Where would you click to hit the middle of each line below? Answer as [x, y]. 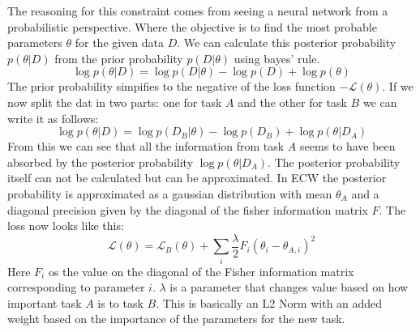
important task [45, 302]
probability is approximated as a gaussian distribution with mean [170, 193]
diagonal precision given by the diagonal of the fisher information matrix [188, 209]
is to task [120, 302]
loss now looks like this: [66, 226]
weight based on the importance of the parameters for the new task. [176, 319]
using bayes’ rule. [277, 58]
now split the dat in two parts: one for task [115, 102]
